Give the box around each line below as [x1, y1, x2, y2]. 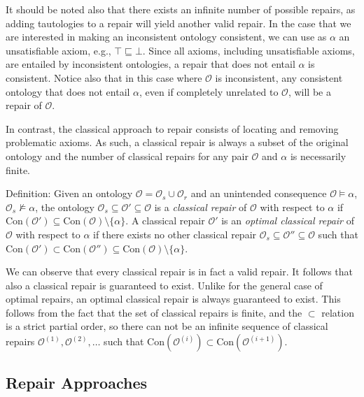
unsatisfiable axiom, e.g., [6, 43, 111, 57]
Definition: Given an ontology [6, 186, 133, 201]
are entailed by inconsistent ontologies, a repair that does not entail [6, 57, 295, 71]
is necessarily [290, 148, 346, 163]
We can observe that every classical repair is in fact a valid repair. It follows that [6, 264, 353, 279]
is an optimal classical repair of [221, 213, 354, 228]
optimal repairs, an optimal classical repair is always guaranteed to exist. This [6, 291, 341, 306]
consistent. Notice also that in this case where [6, 70, 202, 85]
